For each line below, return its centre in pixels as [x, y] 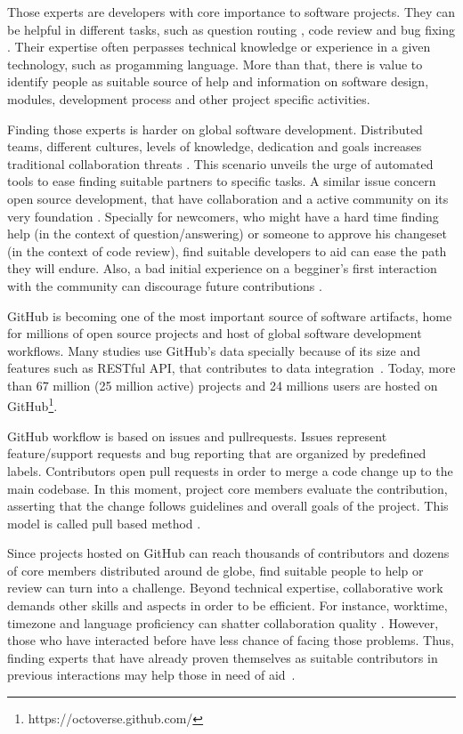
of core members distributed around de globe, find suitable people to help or [215, 570]
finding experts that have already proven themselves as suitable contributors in [223, 657]
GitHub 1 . [32, 405]
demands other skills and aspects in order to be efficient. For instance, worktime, [227, 605]
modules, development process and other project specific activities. [189, 98]
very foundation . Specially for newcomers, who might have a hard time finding [223, 216]
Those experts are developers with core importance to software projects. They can [231, 12]
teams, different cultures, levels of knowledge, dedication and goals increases [215, 146]
